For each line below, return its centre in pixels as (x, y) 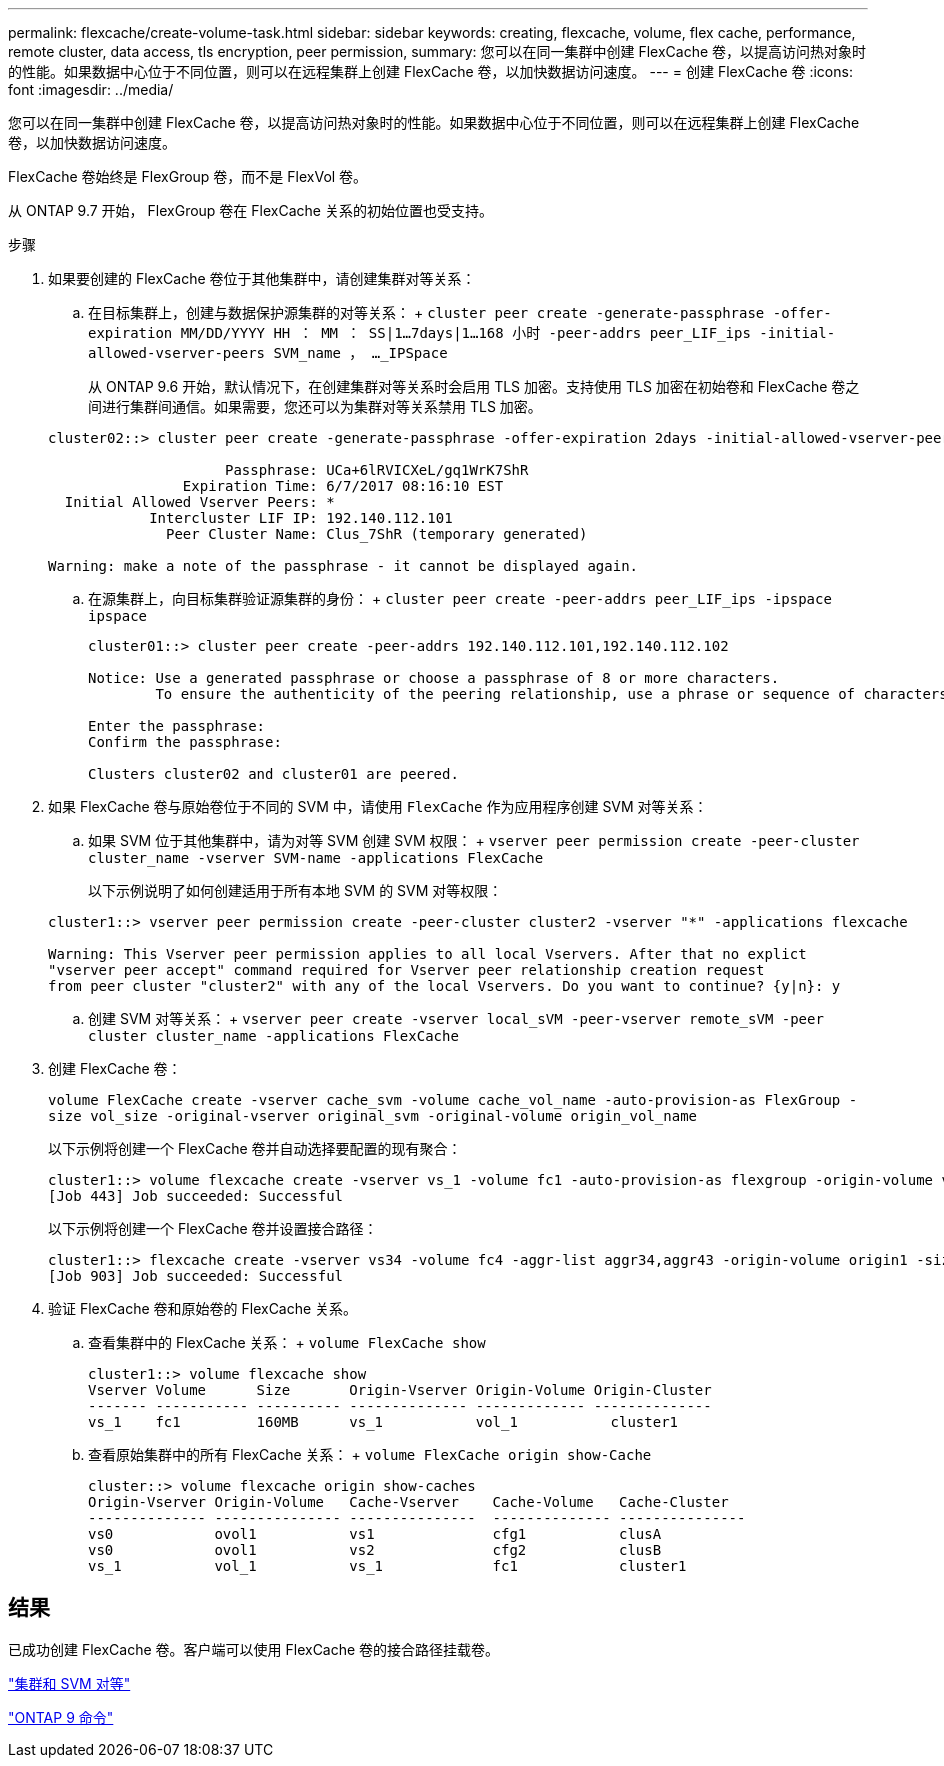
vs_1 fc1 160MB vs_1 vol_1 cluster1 (383, 1422)
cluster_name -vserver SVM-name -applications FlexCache (316, 858)
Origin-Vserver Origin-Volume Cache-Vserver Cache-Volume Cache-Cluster (408, 1502)
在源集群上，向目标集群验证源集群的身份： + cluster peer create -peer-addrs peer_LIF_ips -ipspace (460, 598)
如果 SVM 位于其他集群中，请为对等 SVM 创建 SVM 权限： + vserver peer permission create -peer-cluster (474, 840)
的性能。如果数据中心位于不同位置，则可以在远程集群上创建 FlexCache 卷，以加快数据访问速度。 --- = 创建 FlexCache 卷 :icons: (430, 71)
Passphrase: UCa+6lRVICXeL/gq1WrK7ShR (377, 470)
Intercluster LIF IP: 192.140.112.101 (301, 518)
